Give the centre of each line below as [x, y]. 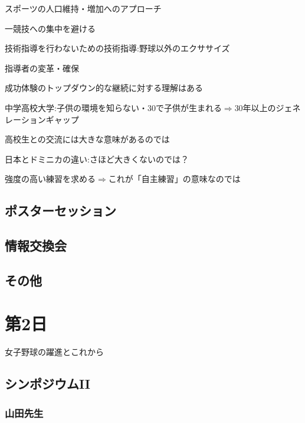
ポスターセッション [60, 211]
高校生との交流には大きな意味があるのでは [87, 139]
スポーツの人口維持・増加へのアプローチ [83, 8]
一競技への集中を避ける [50, 28]
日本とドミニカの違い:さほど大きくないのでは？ [97, 159]
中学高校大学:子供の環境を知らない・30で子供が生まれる [113, 107]
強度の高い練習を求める [50, 179]
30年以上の [255, 107]
